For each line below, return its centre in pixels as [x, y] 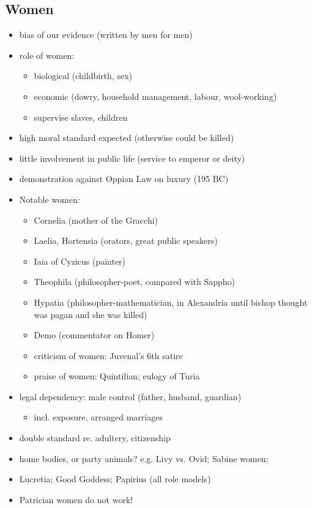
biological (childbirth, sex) [83, 76]
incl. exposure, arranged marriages [98, 417]
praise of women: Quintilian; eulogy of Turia [117, 376]
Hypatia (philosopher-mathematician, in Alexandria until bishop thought [171, 302]
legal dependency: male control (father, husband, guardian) [130, 396]
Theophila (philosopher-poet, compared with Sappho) [135, 282]
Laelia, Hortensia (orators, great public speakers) [126, 241]
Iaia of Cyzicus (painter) [80, 261]
